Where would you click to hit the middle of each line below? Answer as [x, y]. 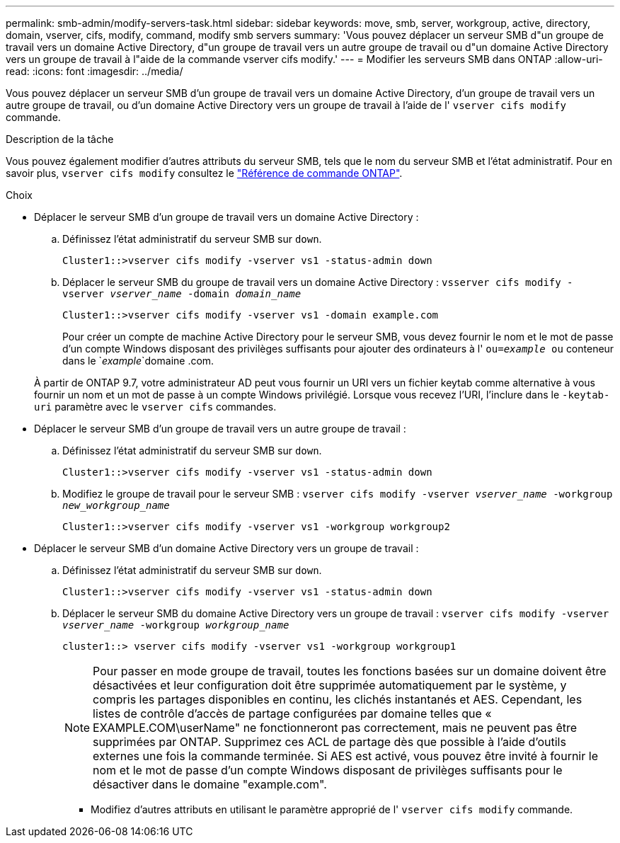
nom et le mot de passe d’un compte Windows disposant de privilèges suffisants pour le [328, 770]
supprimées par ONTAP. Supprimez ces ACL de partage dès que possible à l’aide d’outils [329, 742]
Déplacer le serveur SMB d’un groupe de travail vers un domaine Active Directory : [226, 217]
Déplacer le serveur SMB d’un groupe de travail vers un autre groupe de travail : [220, 429]
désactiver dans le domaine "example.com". [210, 784]
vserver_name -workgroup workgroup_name [176, 625]
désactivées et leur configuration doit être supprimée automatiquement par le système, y [330, 685]
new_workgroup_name [116, 505]
